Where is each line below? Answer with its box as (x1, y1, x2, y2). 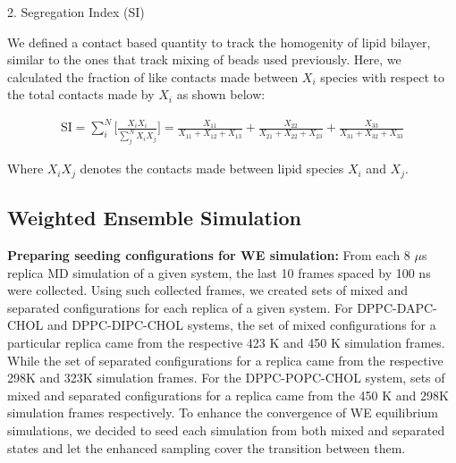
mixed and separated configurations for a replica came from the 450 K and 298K (7, 385, 449, 404)
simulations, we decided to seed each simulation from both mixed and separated (7, 420, 445, 439)
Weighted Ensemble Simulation (7, 204, 302, 231)
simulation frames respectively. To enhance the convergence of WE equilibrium (7, 403, 439, 422)
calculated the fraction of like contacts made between (7, 67, 299, 86)
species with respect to (320, 67, 444, 86)
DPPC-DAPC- (357, 298, 437, 316)
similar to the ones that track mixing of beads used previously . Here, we (7, 50, 401, 69)
